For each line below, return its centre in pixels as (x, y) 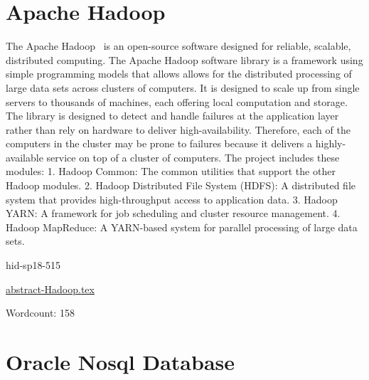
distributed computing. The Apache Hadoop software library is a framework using (184, 59)
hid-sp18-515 (33, 265)
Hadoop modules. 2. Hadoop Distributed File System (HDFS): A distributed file (181, 185)
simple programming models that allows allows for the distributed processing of (179, 74)
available (25, 157)
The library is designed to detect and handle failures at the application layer (172, 116)
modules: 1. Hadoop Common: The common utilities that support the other (171, 171)
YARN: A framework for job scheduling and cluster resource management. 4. (173, 213)
